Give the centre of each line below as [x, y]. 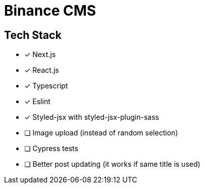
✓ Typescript [46, 86]
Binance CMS [50, 11]
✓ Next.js [40, 55]
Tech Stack [33, 35]
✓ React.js [42, 70]
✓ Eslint [37, 102]
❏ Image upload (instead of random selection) [101, 133]
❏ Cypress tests [51, 149]
